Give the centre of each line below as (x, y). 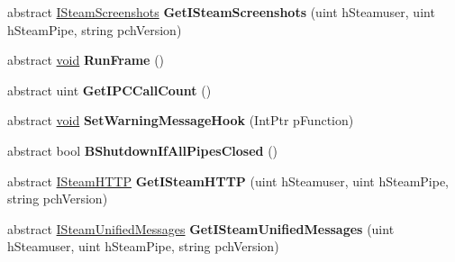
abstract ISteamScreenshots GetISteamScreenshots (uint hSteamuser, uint (221, 12)
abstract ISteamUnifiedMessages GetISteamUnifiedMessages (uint (201, 228)
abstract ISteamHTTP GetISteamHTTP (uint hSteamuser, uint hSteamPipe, (228, 181)
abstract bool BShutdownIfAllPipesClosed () (143, 150)
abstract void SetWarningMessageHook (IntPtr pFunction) (181, 120)
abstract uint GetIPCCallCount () (109, 90)
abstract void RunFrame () (86, 60)
